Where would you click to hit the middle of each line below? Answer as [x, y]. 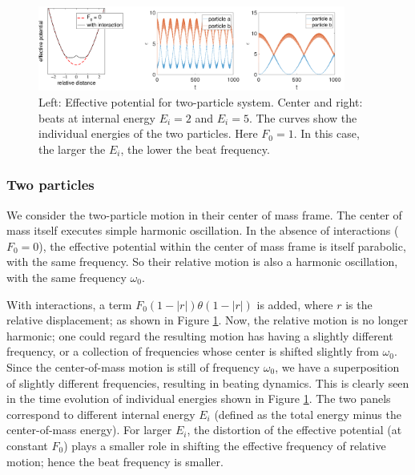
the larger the [72, 149]
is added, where [295, 304]
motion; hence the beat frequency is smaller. [115, 461]
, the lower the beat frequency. [195, 149]
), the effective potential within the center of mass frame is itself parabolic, [222, 246]
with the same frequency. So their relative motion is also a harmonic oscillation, [202, 262]
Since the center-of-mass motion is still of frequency [133, 366]
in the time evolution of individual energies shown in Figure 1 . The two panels [199, 399]
